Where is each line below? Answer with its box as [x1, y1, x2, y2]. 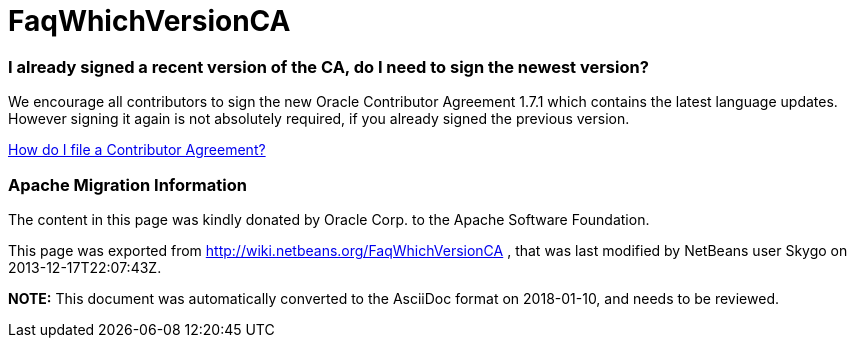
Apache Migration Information [8, 174, 247, 195]
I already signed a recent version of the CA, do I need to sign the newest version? [8, 56, 649, 77]
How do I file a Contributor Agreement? [8, 141, 266, 159]
